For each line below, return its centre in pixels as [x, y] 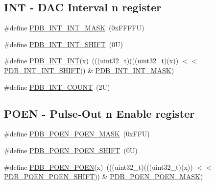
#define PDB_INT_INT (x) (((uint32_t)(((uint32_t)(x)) [91, 61]
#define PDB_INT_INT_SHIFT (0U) [64, 44]
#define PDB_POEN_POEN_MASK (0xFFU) [77, 134]
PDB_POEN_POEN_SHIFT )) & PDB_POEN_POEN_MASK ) [104, 176]
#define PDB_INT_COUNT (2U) [57, 87]
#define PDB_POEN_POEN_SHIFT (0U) [71, 150]
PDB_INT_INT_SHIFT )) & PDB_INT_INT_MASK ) [89, 70]
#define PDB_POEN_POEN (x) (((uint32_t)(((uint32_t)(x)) [98, 167]
